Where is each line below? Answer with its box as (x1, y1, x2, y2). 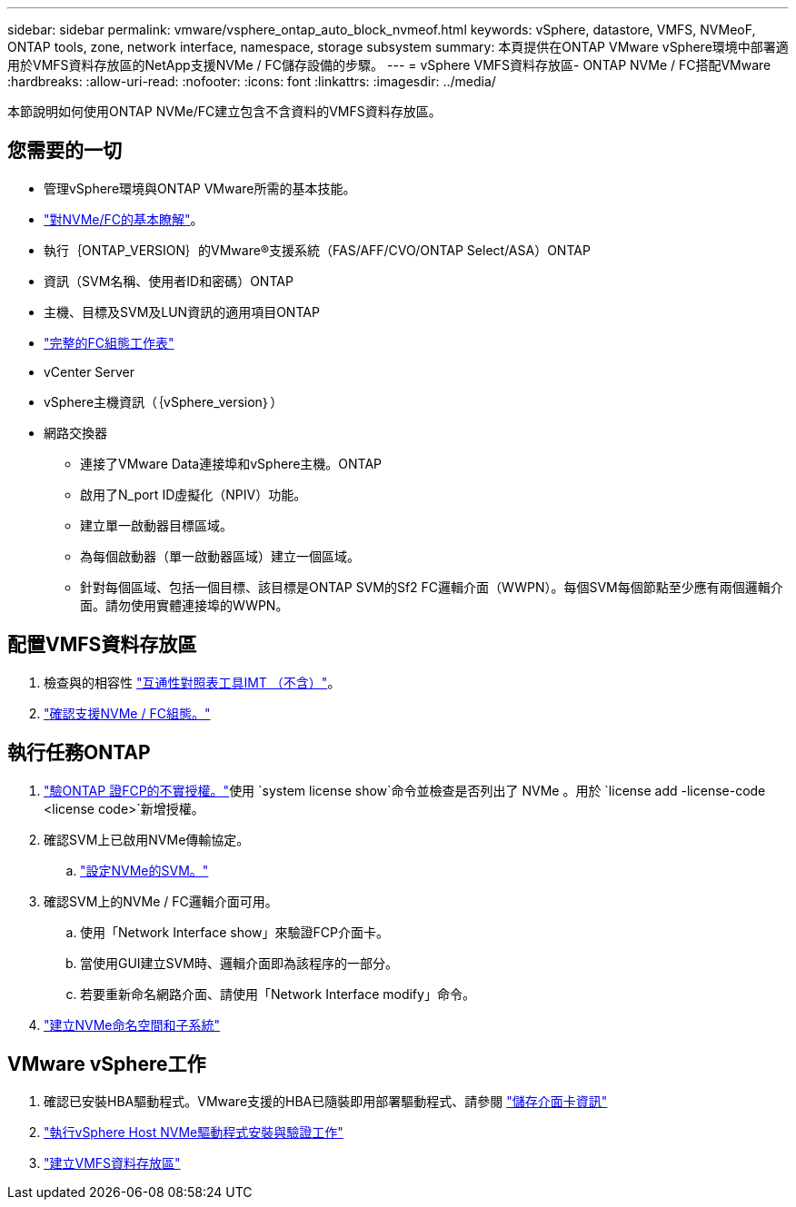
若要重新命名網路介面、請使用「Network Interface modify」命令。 (80, 985, 475, 1002)
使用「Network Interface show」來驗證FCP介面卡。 (80, 924, 389, 940)
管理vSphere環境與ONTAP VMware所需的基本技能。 (44, 180, 356, 196)
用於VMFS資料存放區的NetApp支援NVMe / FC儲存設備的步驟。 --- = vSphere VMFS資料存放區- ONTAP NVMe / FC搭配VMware (7, 57, 771, 73)
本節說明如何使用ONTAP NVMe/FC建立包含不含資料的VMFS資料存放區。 (7, 104, 442, 119)
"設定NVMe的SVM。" (80, 862, 209, 878)
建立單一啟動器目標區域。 (80, 517, 233, 533)
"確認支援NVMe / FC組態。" (44, 705, 211, 721)
